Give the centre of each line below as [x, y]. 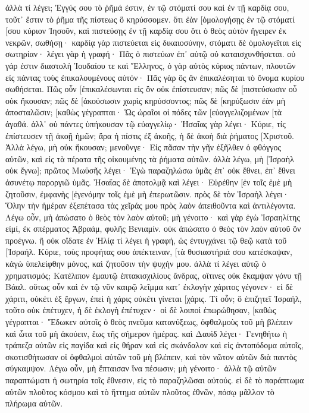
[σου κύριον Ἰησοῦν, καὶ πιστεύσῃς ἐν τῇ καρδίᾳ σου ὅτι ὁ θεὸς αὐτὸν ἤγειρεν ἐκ [146, 31]
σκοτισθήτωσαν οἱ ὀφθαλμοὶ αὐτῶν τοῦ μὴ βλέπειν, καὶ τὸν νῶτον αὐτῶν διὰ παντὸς [151, 356]
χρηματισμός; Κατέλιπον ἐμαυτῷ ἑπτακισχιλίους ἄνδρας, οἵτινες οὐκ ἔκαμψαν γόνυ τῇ [154, 275]
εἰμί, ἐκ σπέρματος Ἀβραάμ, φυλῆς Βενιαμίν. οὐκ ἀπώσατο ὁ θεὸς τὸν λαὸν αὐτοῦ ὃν [153, 228]
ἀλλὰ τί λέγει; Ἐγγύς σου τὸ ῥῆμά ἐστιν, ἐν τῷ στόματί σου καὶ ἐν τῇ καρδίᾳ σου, [147, 7]
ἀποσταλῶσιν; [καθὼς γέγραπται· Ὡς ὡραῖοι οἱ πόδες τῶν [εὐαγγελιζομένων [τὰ [144, 112]
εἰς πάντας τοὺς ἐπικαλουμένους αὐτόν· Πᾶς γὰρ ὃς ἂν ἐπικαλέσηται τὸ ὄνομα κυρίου [155, 77]
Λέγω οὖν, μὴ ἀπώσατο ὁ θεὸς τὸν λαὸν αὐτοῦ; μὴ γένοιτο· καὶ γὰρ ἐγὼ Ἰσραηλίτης [153, 217]
